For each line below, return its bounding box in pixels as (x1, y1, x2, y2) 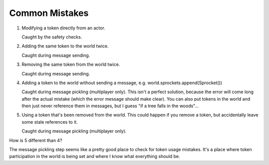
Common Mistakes (9, 7, 89, 18)
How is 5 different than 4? (9, 137, 62, 143)
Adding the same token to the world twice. (21, 43, 109, 49)
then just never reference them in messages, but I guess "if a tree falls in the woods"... (21, 103, 199, 109)
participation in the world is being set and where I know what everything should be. (9, 154, 180, 160)
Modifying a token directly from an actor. (21, 25, 106, 31)
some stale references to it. (21, 119, 78, 125)
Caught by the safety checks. (21, 34, 82, 40)
